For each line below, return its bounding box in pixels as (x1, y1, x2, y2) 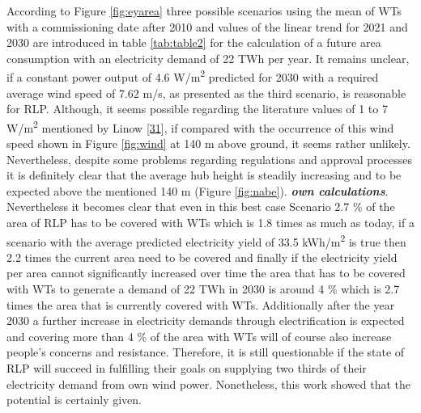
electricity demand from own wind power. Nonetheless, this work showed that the (6, 375, 410, 392)
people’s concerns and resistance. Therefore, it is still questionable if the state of (6, 343, 405, 360)
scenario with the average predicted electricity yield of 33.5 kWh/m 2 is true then (6, 230, 406, 250)
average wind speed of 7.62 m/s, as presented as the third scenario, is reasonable (6, 84, 406, 101)
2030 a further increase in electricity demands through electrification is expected (6, 312, 405, 329)
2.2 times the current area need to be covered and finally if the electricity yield (6, 248, 398, 265)
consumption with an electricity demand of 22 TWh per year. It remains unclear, (6, 49, 410, 66)
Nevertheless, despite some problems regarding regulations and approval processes (6, 150, 413, 167)
